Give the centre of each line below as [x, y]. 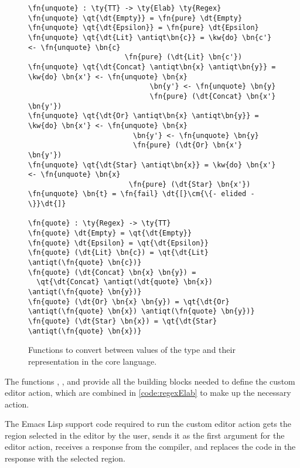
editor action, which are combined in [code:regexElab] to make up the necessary [148, 393]
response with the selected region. [65, 458]
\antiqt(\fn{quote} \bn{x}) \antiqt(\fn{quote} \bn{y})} [142, 312]
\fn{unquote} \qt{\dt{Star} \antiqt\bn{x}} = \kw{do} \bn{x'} [152, 165]
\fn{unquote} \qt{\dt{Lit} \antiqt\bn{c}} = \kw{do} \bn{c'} [150, 37]
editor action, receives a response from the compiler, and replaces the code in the [150, 447]
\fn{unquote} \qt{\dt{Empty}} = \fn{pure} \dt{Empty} [135, 18]
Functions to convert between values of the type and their [132, 350]
